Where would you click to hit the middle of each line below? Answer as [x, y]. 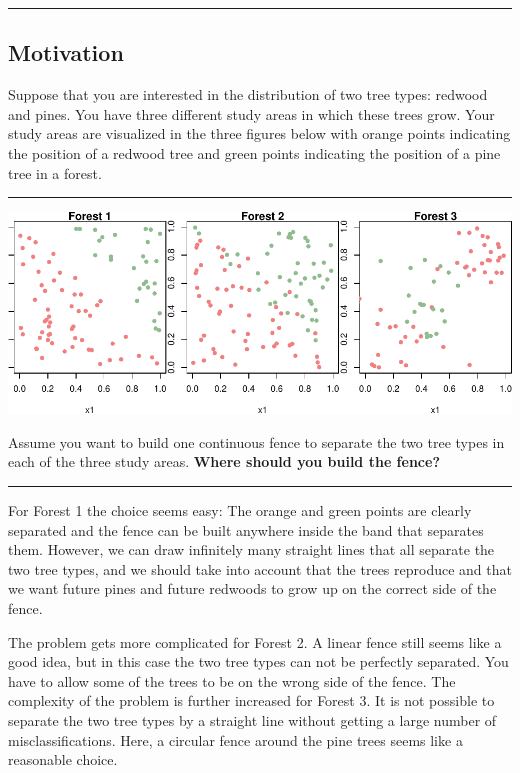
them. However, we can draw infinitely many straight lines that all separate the [251, 549]
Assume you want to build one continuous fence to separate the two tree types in [256, 441]
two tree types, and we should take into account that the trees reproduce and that [260, 568]
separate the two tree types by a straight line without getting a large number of [252, 719]
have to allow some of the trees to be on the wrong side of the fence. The [232, 680]
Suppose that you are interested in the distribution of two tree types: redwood [248, 94]
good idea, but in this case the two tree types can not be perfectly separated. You [258, 661]
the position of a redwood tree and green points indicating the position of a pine [254, 152]
